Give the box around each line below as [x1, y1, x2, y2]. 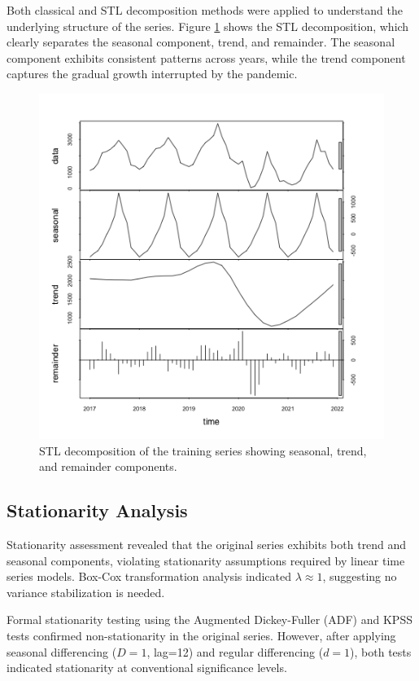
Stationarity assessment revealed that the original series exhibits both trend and [7, 535, 407, 552]
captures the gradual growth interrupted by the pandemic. [7, 65, 298, 82]
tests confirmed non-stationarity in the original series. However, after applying [7, 626, 396, 644]
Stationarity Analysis [7, 498, 188, 523]
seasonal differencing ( [7, 643, 117, 660]
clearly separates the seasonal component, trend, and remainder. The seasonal [7, 33, 395, 51]
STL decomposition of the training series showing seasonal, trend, [39, 442, 367, 459]
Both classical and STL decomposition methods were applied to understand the [7, 2, 403, 18]
